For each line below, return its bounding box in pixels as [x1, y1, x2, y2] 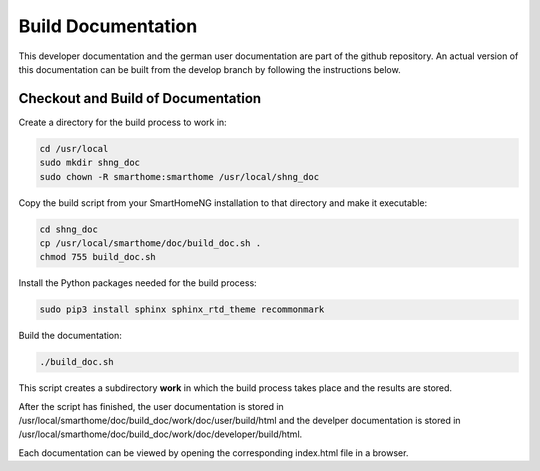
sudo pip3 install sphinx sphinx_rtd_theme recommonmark [39, 304, 325, 315]
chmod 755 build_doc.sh [39, 251, 157, 263]
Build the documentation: [18, 330, 122, 342]
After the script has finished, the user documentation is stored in [18, 400, 284, 412]
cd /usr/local [39, 143, 109, 154]
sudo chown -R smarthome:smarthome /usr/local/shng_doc [39, 171, 320, 182]
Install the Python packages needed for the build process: [18, 277, 257, 289]
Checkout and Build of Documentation [18, 90, 262, 107]
